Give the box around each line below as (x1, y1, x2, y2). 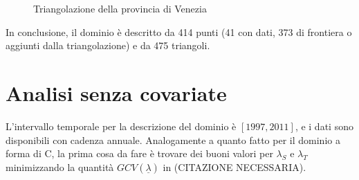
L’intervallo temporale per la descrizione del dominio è (6, 118, 237, 133)
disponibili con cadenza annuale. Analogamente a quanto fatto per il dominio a (6, 132, 340, 147)
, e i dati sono (295, 118, 353, 133)
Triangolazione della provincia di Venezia (33, 1, 207, 15)
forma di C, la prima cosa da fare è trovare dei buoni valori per (6, 146, 273, 161)
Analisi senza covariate (6, 78, 227, 107)
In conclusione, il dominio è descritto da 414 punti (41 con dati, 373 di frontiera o (6, 24, 352, 39)
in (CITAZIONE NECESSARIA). (163, 159, 306, 174)
